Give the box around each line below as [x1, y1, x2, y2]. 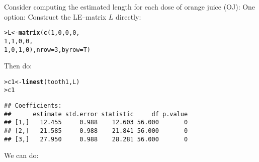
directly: [116, 11, 141, 22]
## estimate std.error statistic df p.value [4, 110, 188, 118]
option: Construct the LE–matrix [4, 11, 107, 22]
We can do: [4, 150, 39, 160]
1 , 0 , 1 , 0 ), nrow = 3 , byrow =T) [4, 46, 91, 53]
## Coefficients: [4, 102, 62, 110]
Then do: [4, 60, 32, 71]
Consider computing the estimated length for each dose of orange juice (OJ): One [4, 2, 255, 12]
